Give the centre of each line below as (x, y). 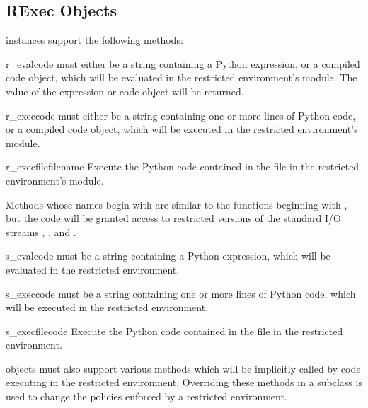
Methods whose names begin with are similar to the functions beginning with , (177, 204)
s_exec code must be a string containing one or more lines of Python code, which (181, 293)
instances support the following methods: (94, 40)
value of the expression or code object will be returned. (125, 91)
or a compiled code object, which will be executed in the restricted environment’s (182, 129)
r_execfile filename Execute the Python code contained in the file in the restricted (183, 167)
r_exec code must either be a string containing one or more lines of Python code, (181, 115)
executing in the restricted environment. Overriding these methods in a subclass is (184, 382)
